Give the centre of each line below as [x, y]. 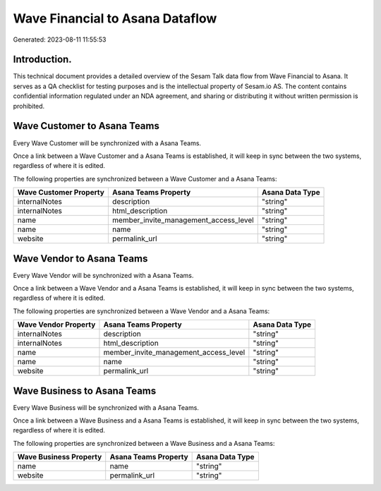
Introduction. [42, 60]
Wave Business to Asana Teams [85, 390]
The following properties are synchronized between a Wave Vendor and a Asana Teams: [141, 311]
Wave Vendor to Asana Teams [80, 259]
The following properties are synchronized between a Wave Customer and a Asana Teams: [145, 178]
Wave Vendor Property [56, 325]
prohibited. [29, 106]
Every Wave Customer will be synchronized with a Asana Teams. [107, 143]
